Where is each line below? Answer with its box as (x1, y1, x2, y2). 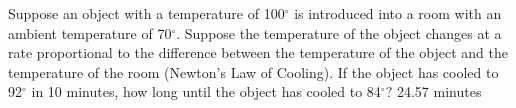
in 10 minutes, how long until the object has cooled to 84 (31, 81, 381, 102)
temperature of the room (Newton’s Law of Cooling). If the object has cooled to (8, 61, 499, 82)
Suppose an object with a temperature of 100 (8, 3, 285, 23)
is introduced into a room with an (294, 3, 502, 23)
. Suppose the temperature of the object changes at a (176, 22, 502, 43)
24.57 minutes (396, 81, 482, 102)
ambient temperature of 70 (8, 22, 172, 43)
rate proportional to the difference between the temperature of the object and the (8, 42, 508, 63)
